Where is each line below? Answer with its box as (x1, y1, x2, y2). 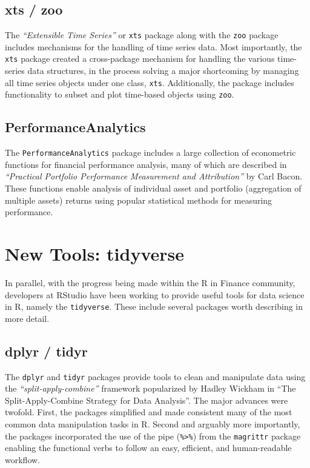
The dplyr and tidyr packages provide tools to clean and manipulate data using (5, 370, 306, 383)
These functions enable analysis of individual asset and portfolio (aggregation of (5, 182, 302, 195)
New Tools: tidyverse (5, 241, 184, 266)
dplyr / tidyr (5, 341, 88, 360)
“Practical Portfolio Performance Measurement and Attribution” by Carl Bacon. (5, 170, 303, 182)
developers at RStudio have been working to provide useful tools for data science (5, 288, 305, 301)
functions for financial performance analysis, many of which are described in (5, 158, 287, 170)
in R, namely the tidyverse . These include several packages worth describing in (5, 300, 303, 313)
